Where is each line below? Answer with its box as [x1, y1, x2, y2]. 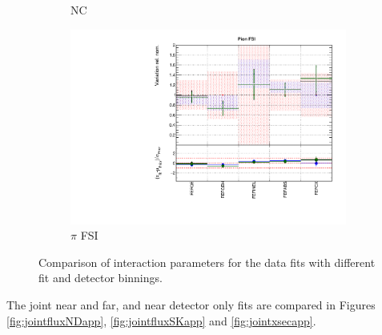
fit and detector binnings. [38, 269, 163, 286]
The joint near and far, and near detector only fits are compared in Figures [6, 297, 376, 313]
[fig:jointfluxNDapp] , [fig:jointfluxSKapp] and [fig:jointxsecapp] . [6, 312, 316, 329]
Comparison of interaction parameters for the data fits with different [38, 253, 376, 270]
